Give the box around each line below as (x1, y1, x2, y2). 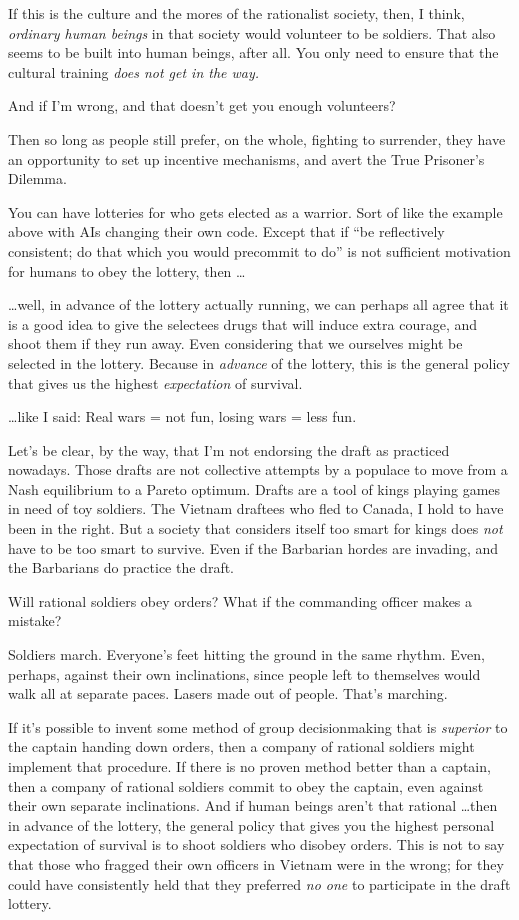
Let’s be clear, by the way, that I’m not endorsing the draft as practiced (8, 439, 450, 460)
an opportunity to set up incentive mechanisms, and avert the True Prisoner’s (8, 148, 485, 169)
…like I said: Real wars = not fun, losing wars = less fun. (8, 406, 357, 427)
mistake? (8, 610, 62, 631)
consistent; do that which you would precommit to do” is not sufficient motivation (8, 240, 511, 261)
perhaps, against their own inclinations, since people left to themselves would (8, 663, 481, 684)
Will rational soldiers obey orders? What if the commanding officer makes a (8, 590, 473, 611)
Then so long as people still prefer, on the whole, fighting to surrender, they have (8, 128, 506, 149)
